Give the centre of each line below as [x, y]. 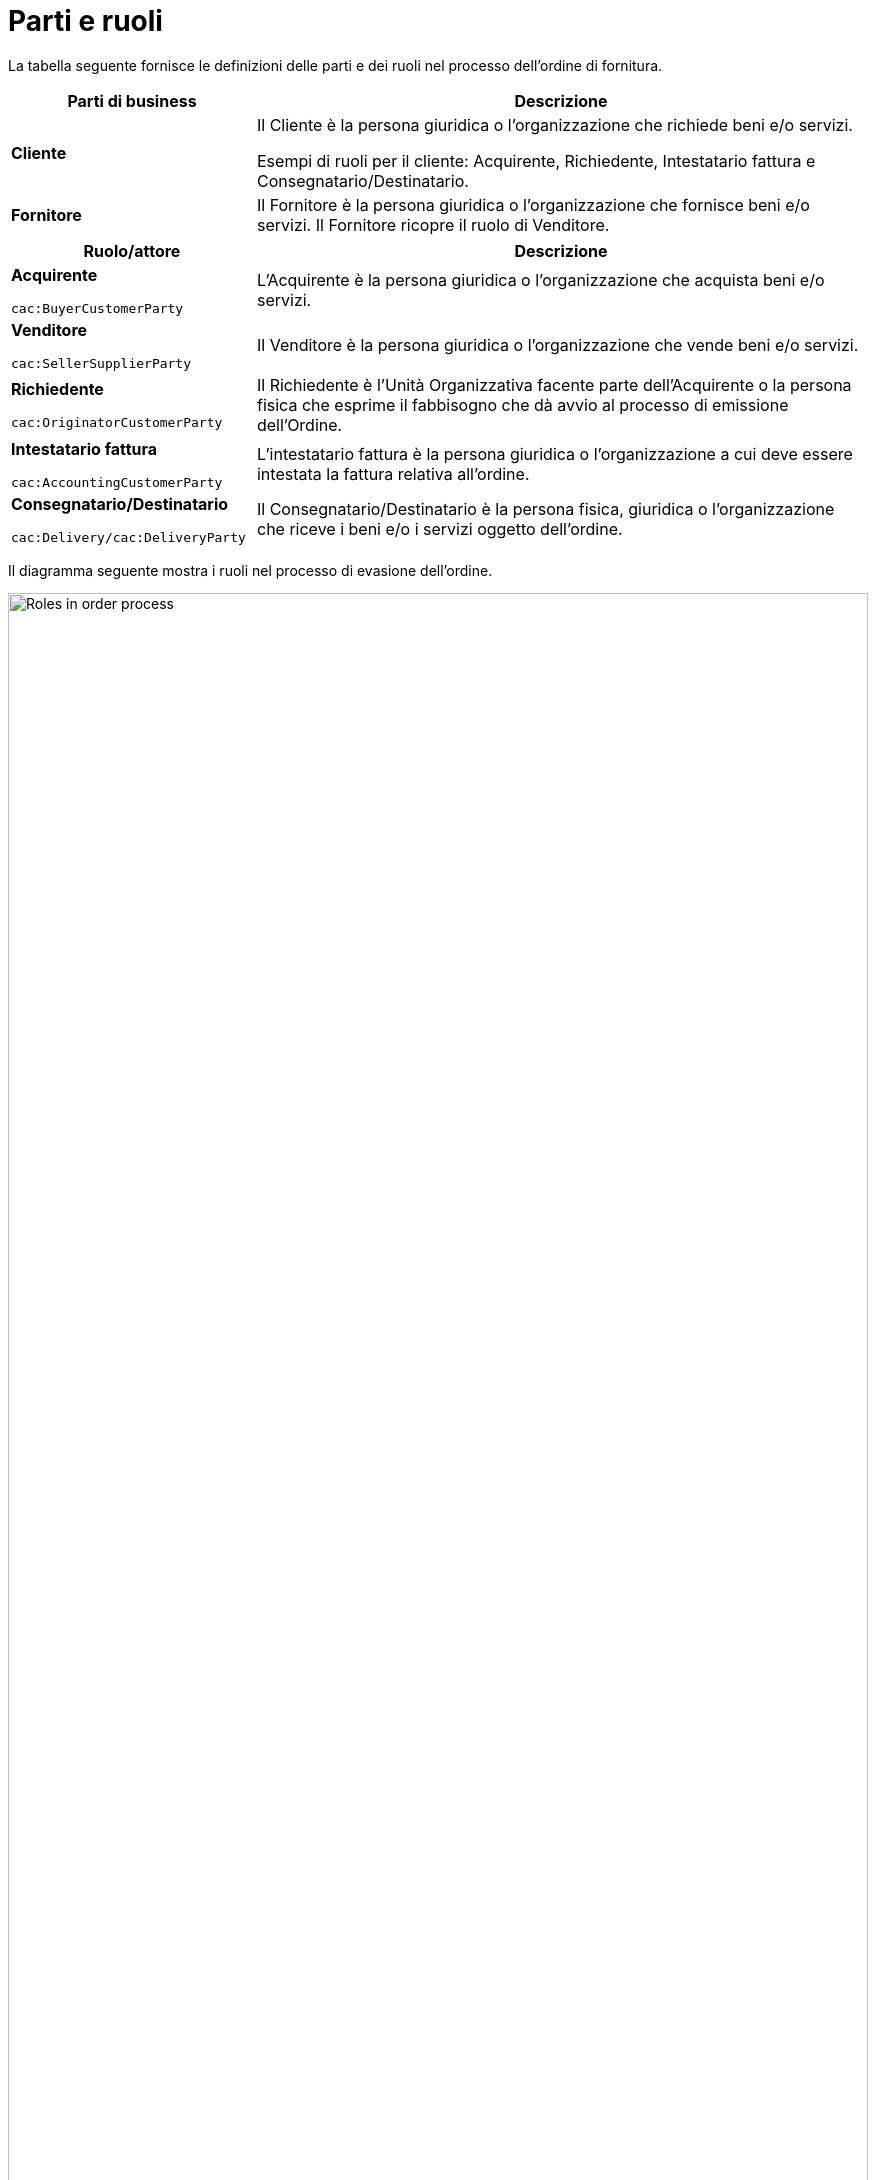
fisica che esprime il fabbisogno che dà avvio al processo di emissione [522, 404]
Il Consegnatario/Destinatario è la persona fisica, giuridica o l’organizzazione [545, 509]
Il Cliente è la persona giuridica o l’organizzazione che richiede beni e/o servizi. [554, 124]
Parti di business [132, 100]
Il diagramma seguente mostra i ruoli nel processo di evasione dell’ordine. [250, 570]
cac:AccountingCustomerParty [117, 482]
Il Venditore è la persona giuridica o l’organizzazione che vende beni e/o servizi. [557, 345]
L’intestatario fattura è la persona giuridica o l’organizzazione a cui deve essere [554, 454]
